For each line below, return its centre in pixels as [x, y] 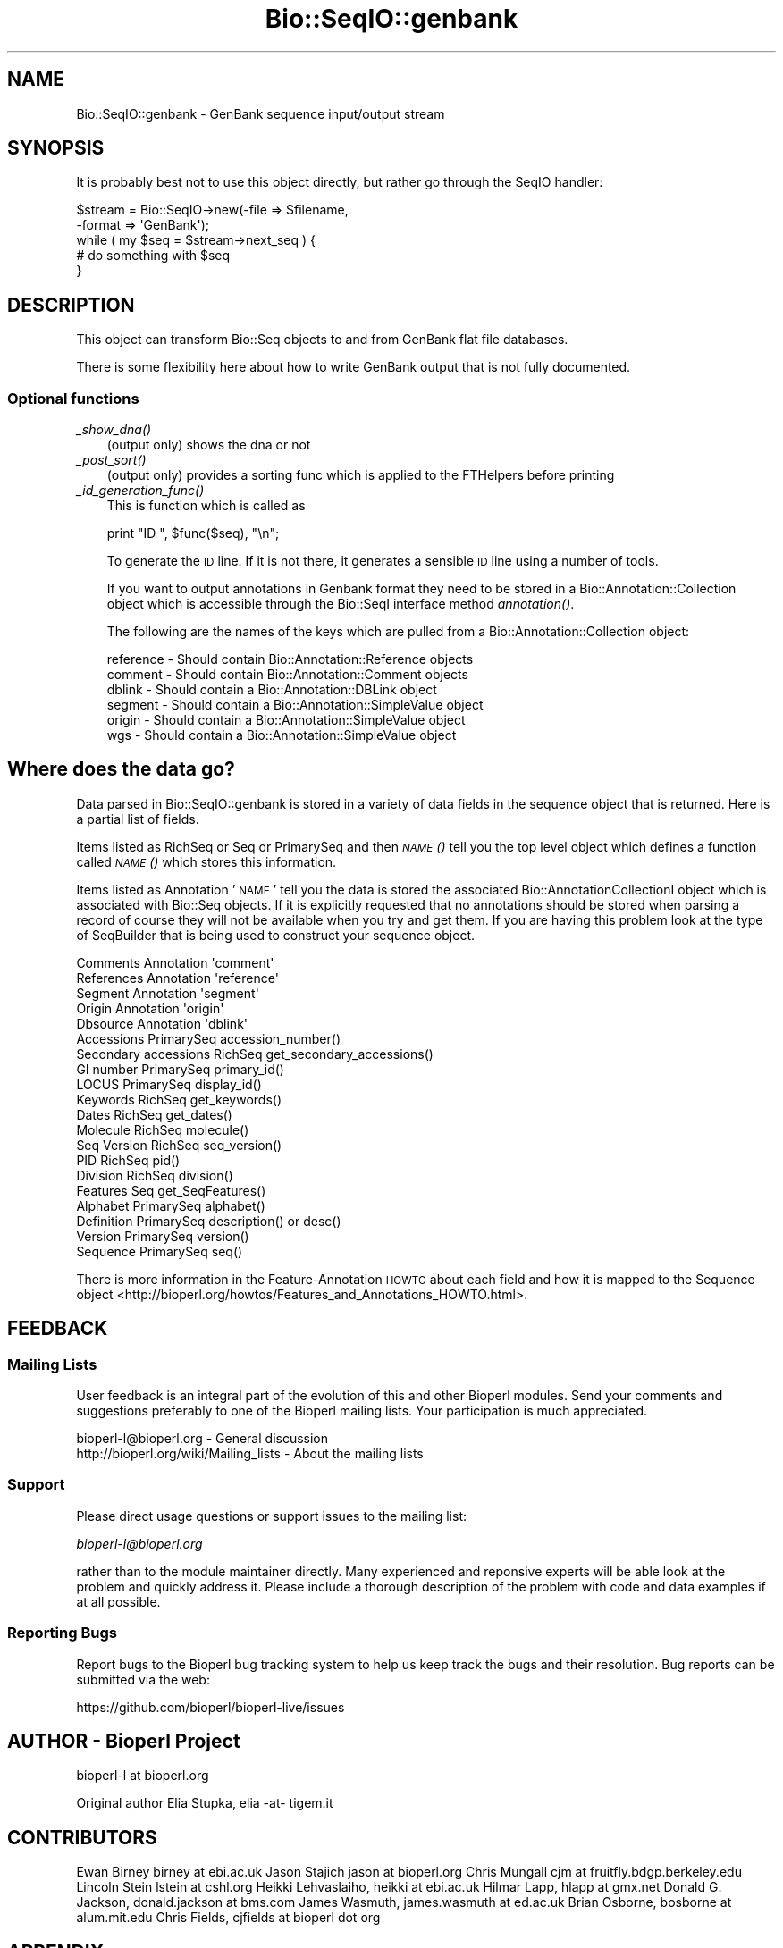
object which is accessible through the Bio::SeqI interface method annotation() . [341, 604]
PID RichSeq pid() [128, 1160]
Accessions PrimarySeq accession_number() [208, 1038]
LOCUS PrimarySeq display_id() [169, 1084]
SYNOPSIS [56, 148]
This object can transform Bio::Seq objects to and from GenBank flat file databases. [322, 340]
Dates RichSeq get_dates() [154, 1114]
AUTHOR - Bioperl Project [124, 1742]
